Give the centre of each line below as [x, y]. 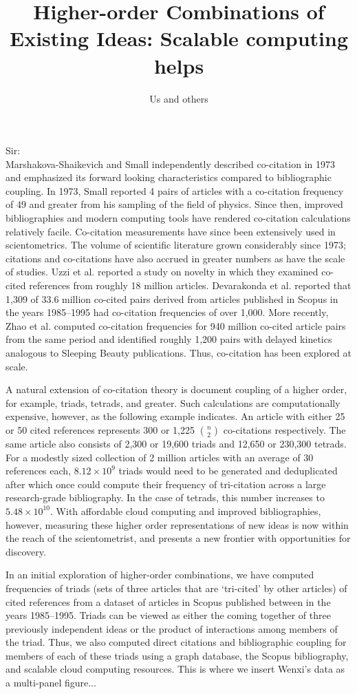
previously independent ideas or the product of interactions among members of [172, 628]
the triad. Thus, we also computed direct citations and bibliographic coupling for [176, 642]
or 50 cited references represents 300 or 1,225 [100, 429]
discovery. [26, 551]
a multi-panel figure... [51, 683]
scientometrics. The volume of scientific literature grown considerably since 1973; [176, 245]
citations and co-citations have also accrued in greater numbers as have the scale [175, 258]
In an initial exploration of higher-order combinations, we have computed [160, 575]
